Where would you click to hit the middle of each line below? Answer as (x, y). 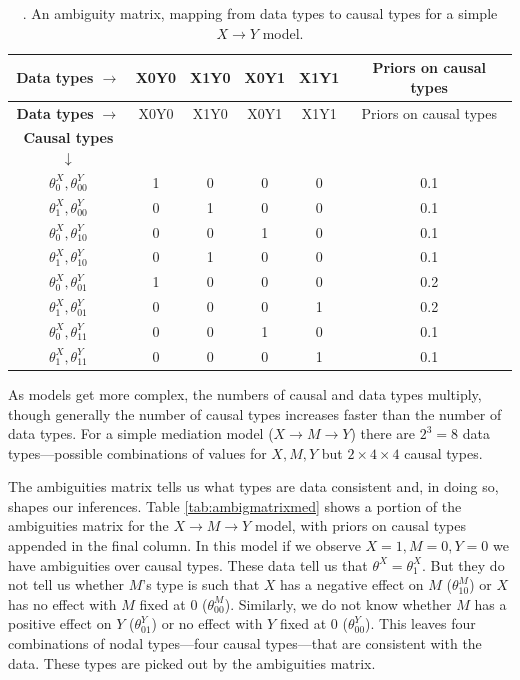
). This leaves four (420, 623)
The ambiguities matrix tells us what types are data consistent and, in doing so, (253, 486)
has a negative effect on (352, 584)
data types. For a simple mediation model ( (141, 433)
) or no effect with (207, 623)
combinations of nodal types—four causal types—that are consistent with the (245, 643)
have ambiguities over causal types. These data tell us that (188, 564)
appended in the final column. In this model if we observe (184, 545)
